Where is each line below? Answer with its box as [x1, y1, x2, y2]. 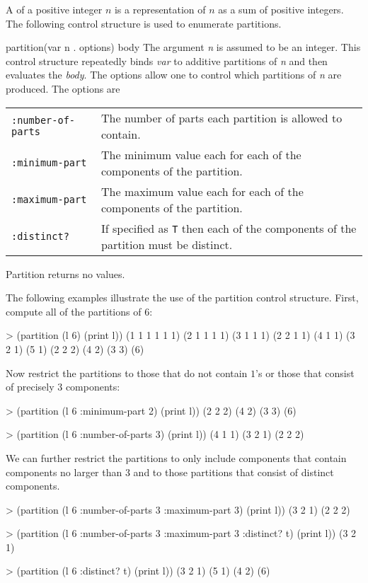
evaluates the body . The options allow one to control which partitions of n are [6, 67, 342, 82]
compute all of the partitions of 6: [6, 304, 153, 318]
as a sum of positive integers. [218, 2, 344, 16]
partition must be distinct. [101, 236, 233, 253]
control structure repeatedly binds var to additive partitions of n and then [6, 53, 328, 68]
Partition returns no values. [6, 266, 125, 281]
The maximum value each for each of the [101, 183, 304, 200]
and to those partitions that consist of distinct [133, 464, 334, 479]
